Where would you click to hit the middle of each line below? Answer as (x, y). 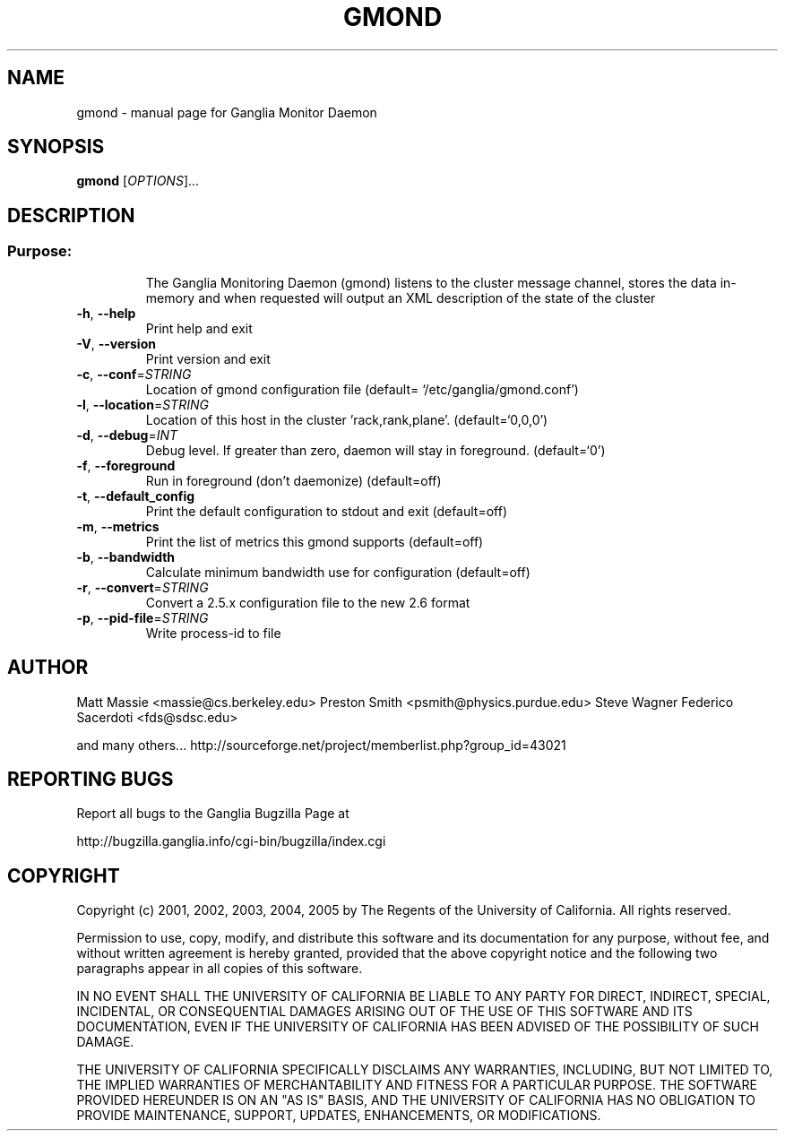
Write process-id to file (213, 633)
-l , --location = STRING (142, 404)
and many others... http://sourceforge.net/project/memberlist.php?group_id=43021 (321, 745)
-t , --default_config (136, 496)
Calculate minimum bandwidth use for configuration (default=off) (338, 572)
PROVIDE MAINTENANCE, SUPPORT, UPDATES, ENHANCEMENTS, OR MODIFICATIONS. (339, 1116)
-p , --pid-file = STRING (142, 617)
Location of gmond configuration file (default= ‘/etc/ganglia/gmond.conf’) (362, 389)
